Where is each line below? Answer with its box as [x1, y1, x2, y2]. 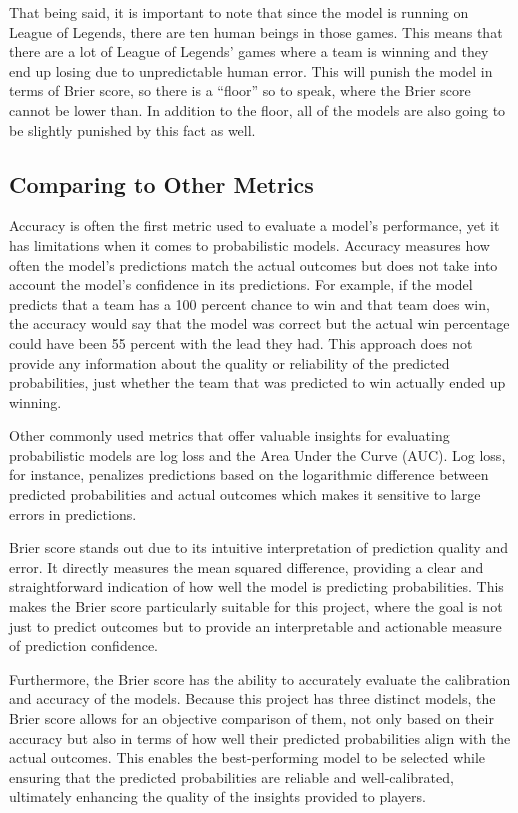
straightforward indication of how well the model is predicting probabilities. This [9, 576, 504, 597]
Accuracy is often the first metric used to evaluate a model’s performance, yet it [9, 215, 500, 236]
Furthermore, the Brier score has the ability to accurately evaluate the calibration [9, 668, 511, 689]
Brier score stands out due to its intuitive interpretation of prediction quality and [9, 537, 508, 558]
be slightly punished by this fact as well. [9, 119, 256, 140]
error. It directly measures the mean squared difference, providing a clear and [9, 556, 484, 577]
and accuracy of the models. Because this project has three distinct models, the [9, 688, 496, 709]
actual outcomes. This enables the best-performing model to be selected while [9, 747, 486, 768]
